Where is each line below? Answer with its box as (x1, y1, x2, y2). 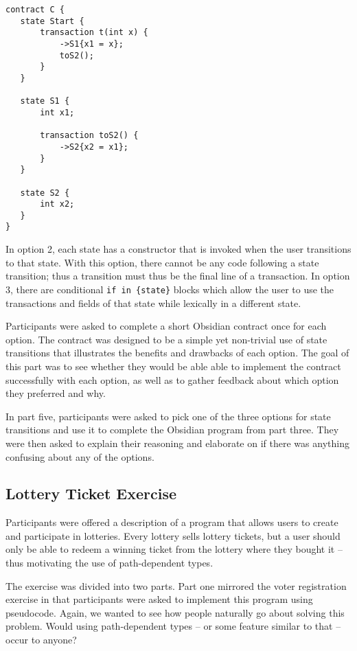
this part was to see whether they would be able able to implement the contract (5, 358, 341, 373)
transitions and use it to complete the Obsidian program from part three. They (5, 422, 339, 437)
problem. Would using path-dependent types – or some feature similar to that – (5, 619, 341, 633)
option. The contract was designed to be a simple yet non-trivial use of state (5, 332, 327, 346)
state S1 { (20, 96, 70, 106)
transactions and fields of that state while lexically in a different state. (5, 295, 301, 310)
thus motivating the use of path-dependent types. (5, 556, 214, 570)
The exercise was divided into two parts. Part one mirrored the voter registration (5, 578, 347, 593)
